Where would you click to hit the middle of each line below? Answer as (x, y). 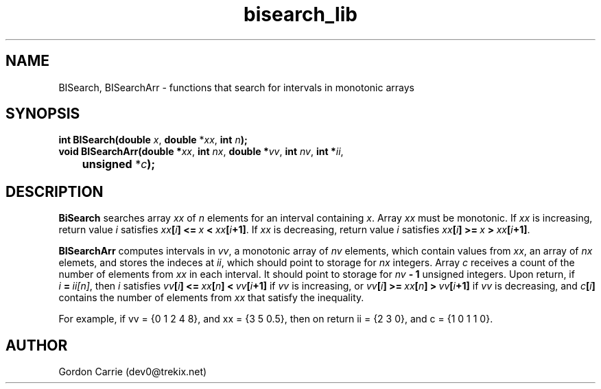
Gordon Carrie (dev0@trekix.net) (133, 372)
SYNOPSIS (43, 114)
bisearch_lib (300, 14)
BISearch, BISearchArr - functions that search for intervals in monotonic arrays (236, 87)
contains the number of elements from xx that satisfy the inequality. (211, 298)
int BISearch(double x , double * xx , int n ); (153, 140)
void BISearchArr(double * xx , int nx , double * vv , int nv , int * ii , (201, 152)
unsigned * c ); (118, 164)
